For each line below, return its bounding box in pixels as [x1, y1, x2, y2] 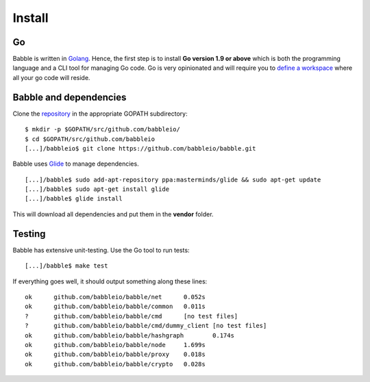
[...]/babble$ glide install [25, 195, 123, 203]
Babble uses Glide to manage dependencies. [12, 160, 140, 168]
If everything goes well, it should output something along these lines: [12, 277, 208, 285]
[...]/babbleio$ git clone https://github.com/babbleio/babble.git [25, 144, 256, 152]
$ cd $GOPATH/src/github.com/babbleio [25, 135, 156, 143]
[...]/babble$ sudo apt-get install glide [25, 186, 170, 193]
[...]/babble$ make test [25, 262, 108, 270]
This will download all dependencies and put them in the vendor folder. [12, 209, 214, 218]
